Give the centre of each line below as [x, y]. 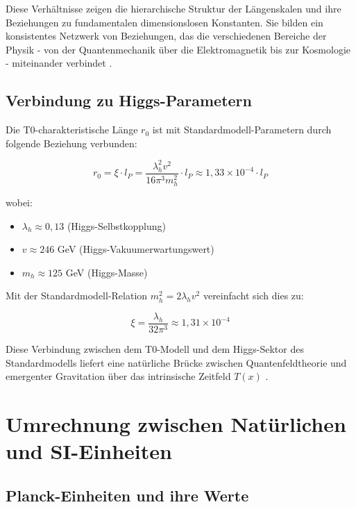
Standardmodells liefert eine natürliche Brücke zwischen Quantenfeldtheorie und [176, 362]
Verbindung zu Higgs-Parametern [129, 100]
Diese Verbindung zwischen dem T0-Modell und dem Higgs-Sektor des [155, 349]
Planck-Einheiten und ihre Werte [127, 495]
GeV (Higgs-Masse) [107, 272]
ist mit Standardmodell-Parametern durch [242, 130]
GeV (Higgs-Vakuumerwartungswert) [136, 249]
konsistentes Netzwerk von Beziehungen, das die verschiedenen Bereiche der [166, 36]
